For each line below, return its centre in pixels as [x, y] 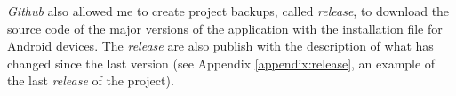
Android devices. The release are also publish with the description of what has [220, 46]
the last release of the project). [91, 80]
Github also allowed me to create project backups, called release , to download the [228, 11]
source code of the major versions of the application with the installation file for [225, 28]
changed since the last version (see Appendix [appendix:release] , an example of [221, 63]
